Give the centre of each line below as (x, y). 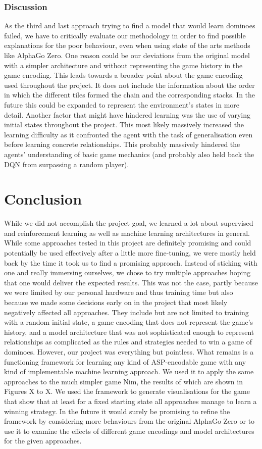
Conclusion (43, 199)
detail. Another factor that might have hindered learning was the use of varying (127, 114)
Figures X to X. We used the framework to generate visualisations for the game (127, 391)
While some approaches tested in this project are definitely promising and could (128, 243)
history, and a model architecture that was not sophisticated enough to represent (129, 332)
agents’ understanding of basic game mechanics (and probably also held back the (129, 154)
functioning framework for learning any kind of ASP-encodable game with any (125, 361)
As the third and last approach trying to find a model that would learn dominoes (130, 26)
